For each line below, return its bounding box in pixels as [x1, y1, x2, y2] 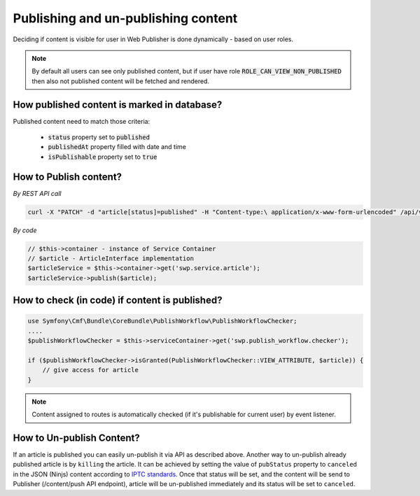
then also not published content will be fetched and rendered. [31, 77, 210, 85]
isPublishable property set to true [48, 153, 157, 161]
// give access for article [42, 366, 139, 374]
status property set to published [48, 133, 150, 141]
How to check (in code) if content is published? [13, 295, 223, 306]
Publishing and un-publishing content [13, 10, 238, 26]
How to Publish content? [13, 171, 122, 183]
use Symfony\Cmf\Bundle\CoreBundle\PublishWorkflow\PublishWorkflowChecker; [27, 317, 297, 325]
